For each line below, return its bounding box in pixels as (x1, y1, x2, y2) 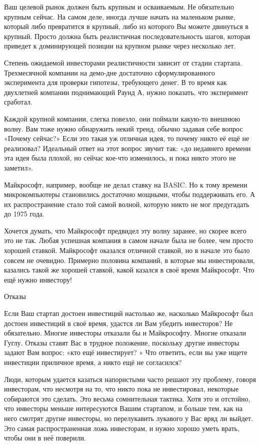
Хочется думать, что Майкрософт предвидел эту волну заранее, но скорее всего (4, 225, 246, 235)
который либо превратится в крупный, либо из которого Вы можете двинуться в (4, 21, 248, 31)
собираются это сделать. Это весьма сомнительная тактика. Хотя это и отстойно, (4, 393, 250, 403)
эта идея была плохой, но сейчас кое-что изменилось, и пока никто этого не (4, 152, 236, 163)
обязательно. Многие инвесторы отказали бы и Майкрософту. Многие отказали (4, 327, 246, 338)
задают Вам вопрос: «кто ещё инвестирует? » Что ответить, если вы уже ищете (4, 347, 247, 357)
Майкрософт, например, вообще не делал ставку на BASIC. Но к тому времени (4, 179, 247, 189)
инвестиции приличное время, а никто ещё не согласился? (4, 357, 182, 367)
